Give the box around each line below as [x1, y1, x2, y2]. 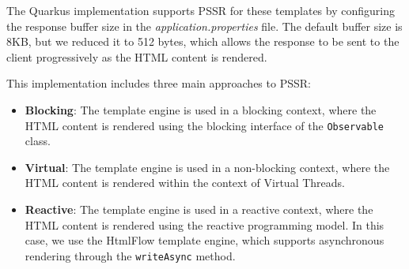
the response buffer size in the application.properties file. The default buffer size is [6, 17, 403, 34]
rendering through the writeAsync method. [25, 247, 236, 263]
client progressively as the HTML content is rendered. [6, 48, 267, 65]
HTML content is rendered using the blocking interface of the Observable [25, 117, 384, 133]
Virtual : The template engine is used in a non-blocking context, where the [25, 159, 390, 175]
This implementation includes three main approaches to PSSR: [6, 75, 311, 92]
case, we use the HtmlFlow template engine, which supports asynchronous [25, 232, 384, 248]
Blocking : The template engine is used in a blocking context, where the [25, 101, 377, 118]
